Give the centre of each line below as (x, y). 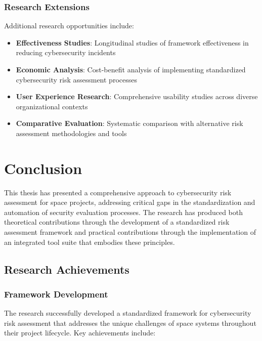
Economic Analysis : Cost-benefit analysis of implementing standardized (131, 69)
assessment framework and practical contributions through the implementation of (130, 232)
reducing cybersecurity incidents (66, 52)
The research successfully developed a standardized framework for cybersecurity (128, 313)
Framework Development (56, 294)
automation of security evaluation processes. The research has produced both (123, 212)
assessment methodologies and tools (71, 133)
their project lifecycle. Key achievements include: (80, 333)
